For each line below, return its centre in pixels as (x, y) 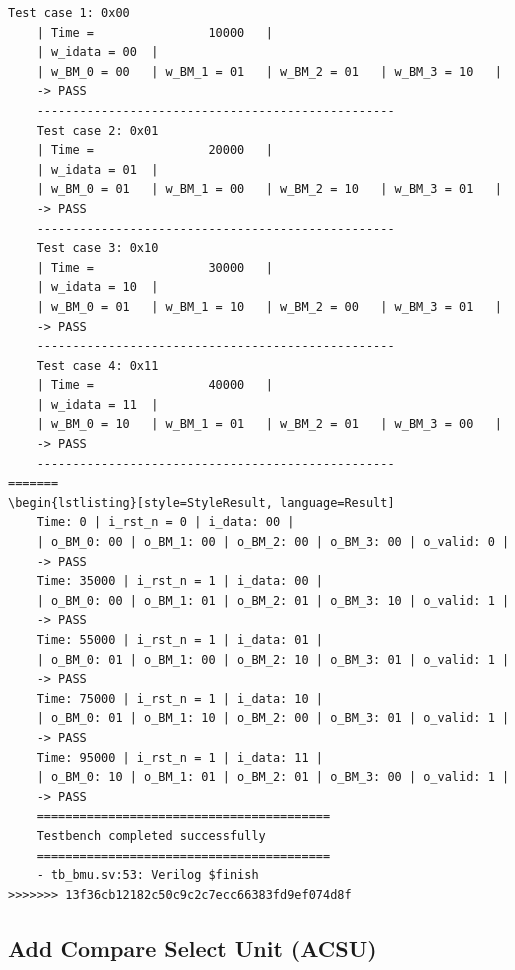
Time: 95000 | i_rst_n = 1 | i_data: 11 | (179, 757)
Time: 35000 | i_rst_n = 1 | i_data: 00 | (179, 581)
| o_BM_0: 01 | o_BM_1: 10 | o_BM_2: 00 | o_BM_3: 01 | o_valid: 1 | (273, 718)
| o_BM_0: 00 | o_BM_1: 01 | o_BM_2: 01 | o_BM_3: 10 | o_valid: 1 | (273, 600)
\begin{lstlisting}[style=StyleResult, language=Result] (201, 502)
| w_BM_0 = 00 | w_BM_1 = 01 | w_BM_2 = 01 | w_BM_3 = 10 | (269, 71)
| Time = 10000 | (154, 32)
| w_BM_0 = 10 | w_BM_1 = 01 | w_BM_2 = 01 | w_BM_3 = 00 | (269, 424)
